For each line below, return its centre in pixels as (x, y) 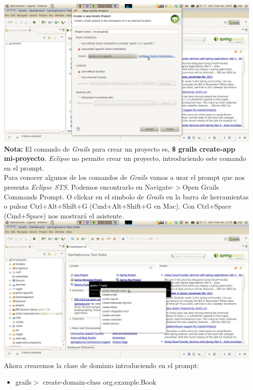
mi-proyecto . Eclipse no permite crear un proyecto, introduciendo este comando (125, 158)
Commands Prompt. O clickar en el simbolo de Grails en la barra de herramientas (126, 196)
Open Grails (201, 186)
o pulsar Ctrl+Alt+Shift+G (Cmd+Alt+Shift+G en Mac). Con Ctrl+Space (118, 206)
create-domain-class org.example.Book (99, 381)
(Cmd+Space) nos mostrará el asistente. (64, 215)
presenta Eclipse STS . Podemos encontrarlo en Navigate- (89, 186)
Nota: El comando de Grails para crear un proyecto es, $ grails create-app (120, 148)
